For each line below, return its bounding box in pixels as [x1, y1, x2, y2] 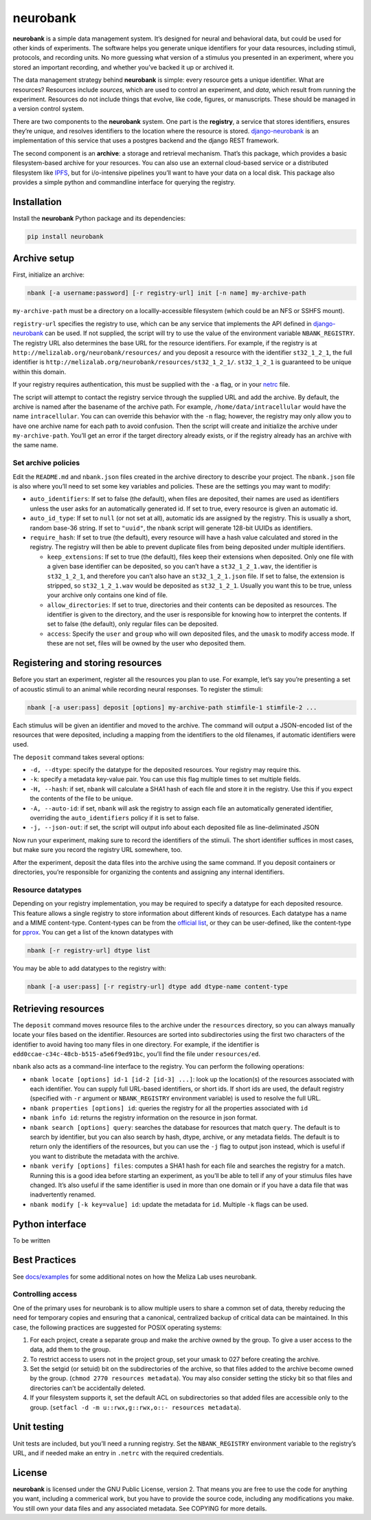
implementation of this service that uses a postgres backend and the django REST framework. [12, 136, 280, 144]
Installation [12, 196, 62, 208]
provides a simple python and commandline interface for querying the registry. [12, 178, 236, 186]
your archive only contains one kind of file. [47, 591, 168, 599]
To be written [12, 1236, 51, 1245]
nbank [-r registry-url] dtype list [27, 947, 151, 954]
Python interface [12, 1218, 87, 1230]
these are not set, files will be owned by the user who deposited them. [47, 639, 247, 647]
